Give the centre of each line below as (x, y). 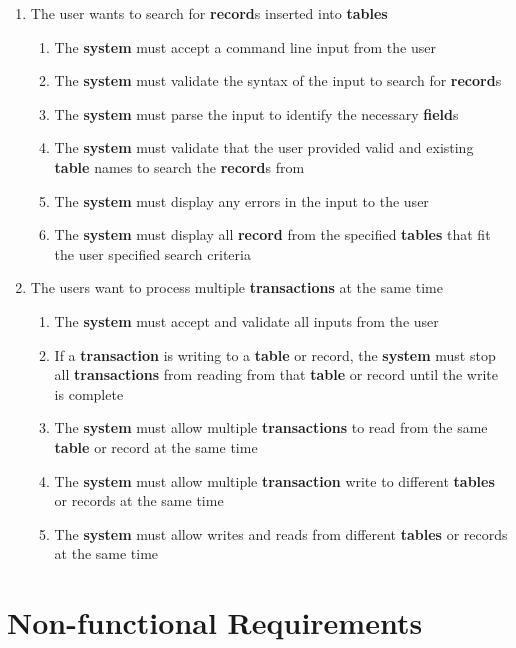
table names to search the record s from (179, 166)
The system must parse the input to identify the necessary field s (256, 113)
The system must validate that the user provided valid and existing (264, 147)
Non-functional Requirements (215, 622)
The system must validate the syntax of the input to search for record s (278, 80)
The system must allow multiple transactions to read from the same (271, 427)
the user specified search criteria (152, 253)
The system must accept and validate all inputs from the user (246, 320)
